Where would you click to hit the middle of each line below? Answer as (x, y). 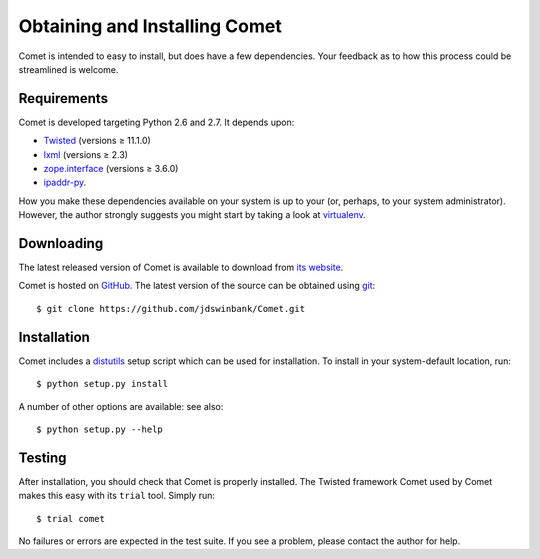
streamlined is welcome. (68, 69)
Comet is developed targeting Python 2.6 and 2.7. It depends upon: (156, 122)
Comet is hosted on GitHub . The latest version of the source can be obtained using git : (197, 286)
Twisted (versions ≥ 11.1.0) (97, 141)
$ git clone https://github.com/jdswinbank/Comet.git (170, 308)
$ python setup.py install (102, 384)
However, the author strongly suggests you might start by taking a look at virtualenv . (192, 215)
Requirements (63, 98)
